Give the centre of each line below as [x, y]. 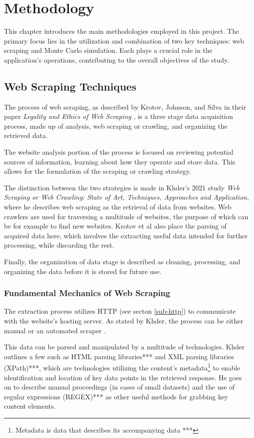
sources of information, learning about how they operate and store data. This [120, 161]
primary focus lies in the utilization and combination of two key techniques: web [124, 40]
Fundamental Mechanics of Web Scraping [87, 293]
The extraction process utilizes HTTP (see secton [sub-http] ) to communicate [120, 311]
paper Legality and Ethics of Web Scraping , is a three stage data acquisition [119, 116]
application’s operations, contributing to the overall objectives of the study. [116, 59]
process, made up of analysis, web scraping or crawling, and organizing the [116, 126]
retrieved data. [26, 135]
